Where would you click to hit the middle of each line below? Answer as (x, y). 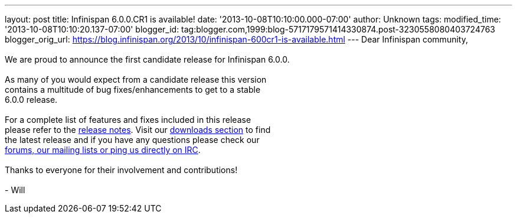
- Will (15, 190)
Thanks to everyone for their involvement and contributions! (121, 170)
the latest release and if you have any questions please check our (132, 140)
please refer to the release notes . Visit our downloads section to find (138, 130)
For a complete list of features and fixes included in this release (128, 120)
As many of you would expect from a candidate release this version (136, 79)
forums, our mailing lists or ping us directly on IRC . (103, 150)
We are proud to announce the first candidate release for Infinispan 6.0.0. (147, 59)
